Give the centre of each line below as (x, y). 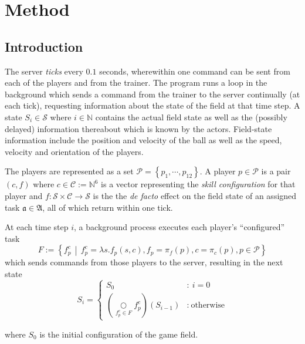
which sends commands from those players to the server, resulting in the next (144, 262)
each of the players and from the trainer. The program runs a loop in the (136, 82)
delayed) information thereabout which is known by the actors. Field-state (138, 128)
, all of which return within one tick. (108, 207)
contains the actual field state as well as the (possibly (191, 117)
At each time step (37, 227)
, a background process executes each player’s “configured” (179, 227)
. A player (218, 171)
